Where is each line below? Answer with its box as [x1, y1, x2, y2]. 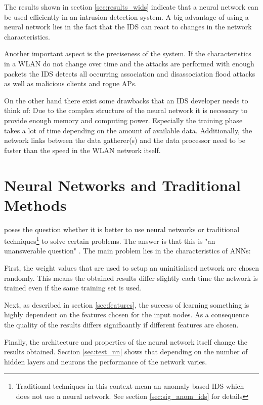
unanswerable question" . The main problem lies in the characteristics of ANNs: [4, 245, 251, 256]
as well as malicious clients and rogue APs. [4, 78, 137, 89]
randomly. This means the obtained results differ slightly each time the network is [4, 272, 258, 283]
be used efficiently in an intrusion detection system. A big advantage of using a [4, 11, 249, 22]
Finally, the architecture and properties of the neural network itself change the [4, 336, 247, 347]
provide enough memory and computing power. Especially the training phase [4, 115, 243, 125]
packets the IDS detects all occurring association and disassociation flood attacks [4, 68, 255, 79]
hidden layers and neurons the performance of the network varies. [4, 356, 207, 366]
